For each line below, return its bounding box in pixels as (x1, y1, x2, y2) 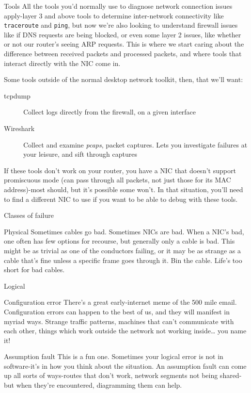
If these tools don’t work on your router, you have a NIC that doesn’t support (4, 165, 236, 175)
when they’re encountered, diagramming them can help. (16, 380, 182, 390)
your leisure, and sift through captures (23, 149, 137, 159)
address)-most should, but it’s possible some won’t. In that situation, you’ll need (4, 184, 243, 194)
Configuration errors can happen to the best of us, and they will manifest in (4, 306, 230, 316)
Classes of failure (4, 210, 54, 220)
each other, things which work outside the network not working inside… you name (4, 326, 247, 336)
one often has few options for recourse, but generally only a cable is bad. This (4, 236, 235, 246)
